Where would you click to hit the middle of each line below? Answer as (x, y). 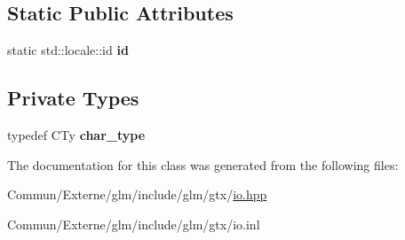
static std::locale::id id (68, 50)
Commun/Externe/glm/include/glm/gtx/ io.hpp (137, 194)
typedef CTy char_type (76, 135)
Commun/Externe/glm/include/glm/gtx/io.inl (134, 224)
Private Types (73, 98)
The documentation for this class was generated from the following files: (203, 164)
